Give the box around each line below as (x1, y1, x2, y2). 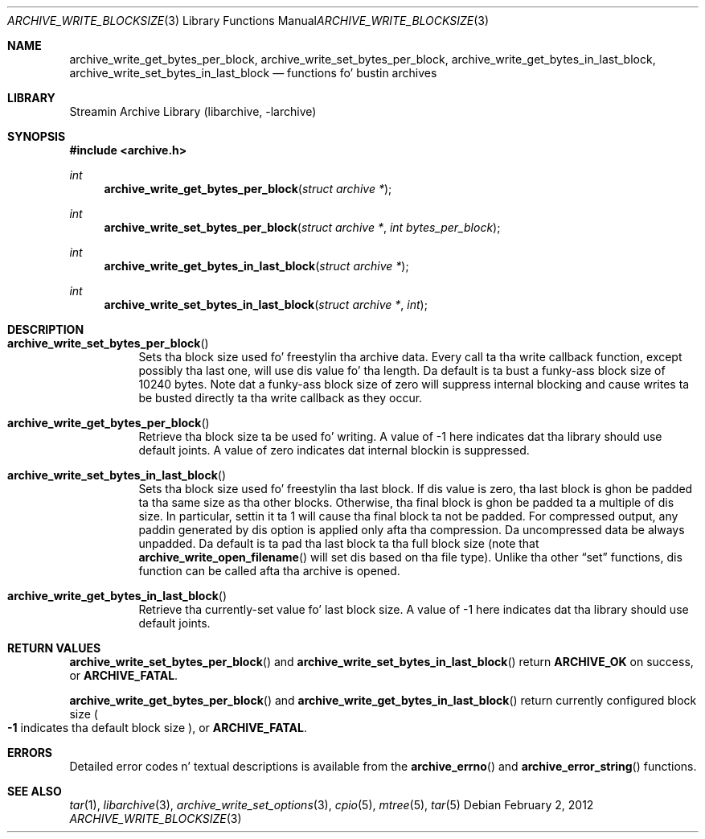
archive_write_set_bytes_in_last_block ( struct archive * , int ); (104, 298, 428, 311)
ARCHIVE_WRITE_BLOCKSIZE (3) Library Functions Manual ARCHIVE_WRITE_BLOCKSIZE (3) (7, 14, 490, 27)
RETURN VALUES (7, 641, 101, 655)
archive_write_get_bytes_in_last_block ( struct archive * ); (104, 259, 409, 273)
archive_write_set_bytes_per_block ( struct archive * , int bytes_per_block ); (104, 220, 501, 234)
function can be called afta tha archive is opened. (138, 564, 400, 578)
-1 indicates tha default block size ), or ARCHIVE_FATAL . (7, 721, 307, 734)
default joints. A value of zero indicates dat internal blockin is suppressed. (138, 443, 530, 457)
